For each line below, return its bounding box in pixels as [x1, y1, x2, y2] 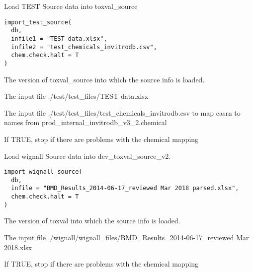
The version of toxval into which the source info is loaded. [4, 215, 180, 226]
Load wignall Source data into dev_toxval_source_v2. [4, 150, 171, 161]
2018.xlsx [4, 242, 32, 252]
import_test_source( [4, 18, 72, 26]
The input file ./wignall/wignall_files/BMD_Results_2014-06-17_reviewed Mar [4, 232, 249, 242]
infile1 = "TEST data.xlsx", [11, 35, 107, 42]
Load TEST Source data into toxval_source [4, 1, 138, 11]
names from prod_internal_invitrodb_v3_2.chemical [4, 117, 167, 128]
